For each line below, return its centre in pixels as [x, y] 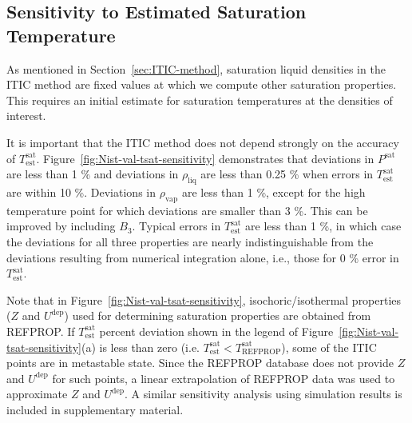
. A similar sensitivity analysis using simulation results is [263, 394]
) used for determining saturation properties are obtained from [218, 315]
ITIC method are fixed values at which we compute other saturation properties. [202, 84]
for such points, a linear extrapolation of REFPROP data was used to [224, 378]
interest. [26, 116]
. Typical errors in [176, 226]
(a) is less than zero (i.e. [140, 347]
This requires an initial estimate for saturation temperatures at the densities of [200, 100]
